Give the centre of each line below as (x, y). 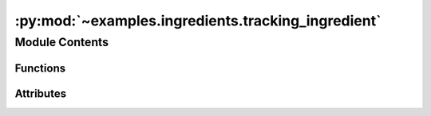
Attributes (41, 93)
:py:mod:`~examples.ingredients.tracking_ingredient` (198, 21)
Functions (40, 68)
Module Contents (62, 42)
